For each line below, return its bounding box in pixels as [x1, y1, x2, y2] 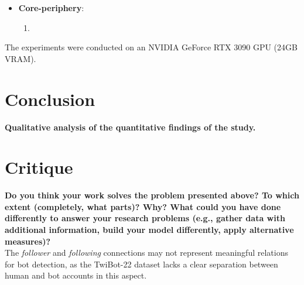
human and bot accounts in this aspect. [5, 269, 147, 281]
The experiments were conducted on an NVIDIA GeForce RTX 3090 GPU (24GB [5, 41, 298, 53]
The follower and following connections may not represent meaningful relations [5, 246, 288, 259]
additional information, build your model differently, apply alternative [5, 224, 294, 235]
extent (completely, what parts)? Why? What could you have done [5, 200, 281, 212]
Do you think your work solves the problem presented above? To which [5, 189, 299, 201]
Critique [5, 155, 73, 179]
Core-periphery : [18, 2, 84, 13]
